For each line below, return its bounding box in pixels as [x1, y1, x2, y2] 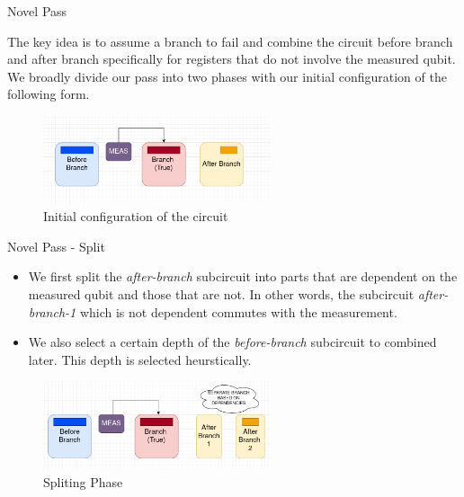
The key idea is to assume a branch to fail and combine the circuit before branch [7, 31, 453, 50]
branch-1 [28, 302, 76, 321]
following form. [7, 84, 90, 103]
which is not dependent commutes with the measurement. [79, 302, 397, 321]
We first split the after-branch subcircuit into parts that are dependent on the [28, 267, 458, 286]
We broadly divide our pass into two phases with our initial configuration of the [7, 67, 447, 85]
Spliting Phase [43, 472, 123, 491]
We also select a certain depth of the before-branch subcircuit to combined [28, 333, 437, 351]
